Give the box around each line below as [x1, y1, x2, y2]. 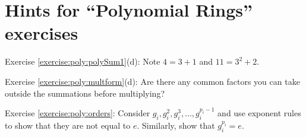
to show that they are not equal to [5, 119, 131, 132]
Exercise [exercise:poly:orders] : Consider [5, 107, 150, 119]
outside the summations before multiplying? [5, 87, 165, 99]
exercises [5, 21, 78, 45]
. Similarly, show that [137, 119, 215, 132]
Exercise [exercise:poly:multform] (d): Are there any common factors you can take [5, 75, 300, 87]
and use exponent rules [217, 107, 301, 119]
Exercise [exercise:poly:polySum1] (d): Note [5, 55, 160, 68]
